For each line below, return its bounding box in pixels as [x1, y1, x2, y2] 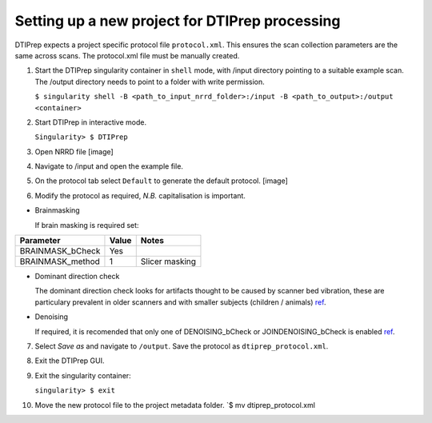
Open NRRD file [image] [34, 146, 114, 156]
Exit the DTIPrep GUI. [34, 356, 105, 365]
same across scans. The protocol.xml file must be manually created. [14, 50, 240, 60]
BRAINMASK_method [19, 256, 100, 267]
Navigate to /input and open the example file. [34, 162, 184, 171]
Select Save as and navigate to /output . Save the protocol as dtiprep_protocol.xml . [34, 341, 329, 351]
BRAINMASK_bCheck [19, 245, 101, 257]
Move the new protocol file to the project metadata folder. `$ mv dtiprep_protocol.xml [34, 400, 316, 409]
